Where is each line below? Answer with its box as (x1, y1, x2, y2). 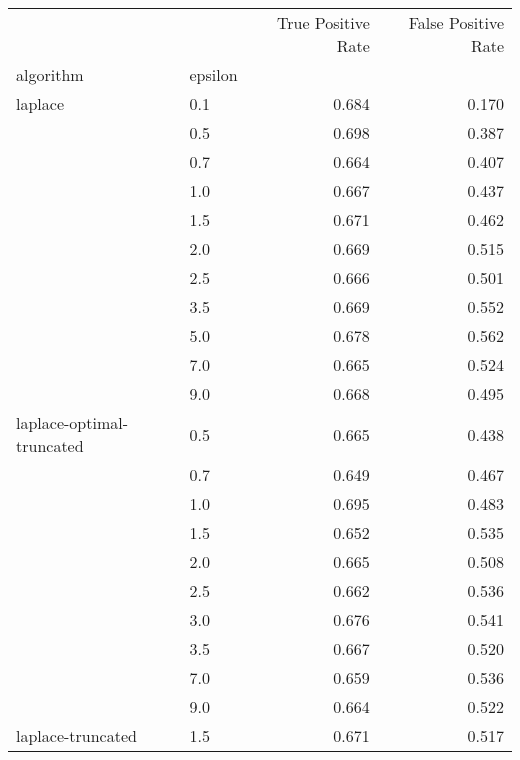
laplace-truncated (16, 724, 137, 747)
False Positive (408, 11, 504, 34)
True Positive (277, 11, 370, 34)
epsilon (189, 63, 238, 86)
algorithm (16, 63, 84, 86)
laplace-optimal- (16, 411, 129, 434)
